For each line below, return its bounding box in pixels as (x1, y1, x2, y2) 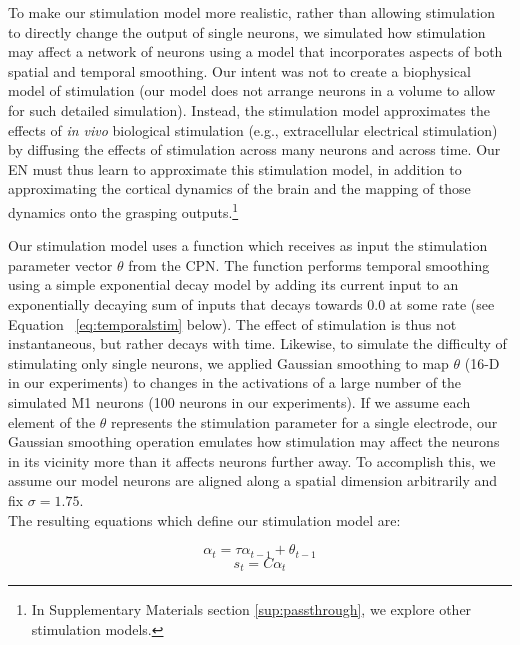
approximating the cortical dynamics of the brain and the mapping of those (8, 178, 471, 199)
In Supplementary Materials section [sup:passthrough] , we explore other (31, 599, 472, 619)
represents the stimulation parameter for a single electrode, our (111, 411, 498, 432)
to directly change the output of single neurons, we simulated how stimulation (8, 21, 486, 42)
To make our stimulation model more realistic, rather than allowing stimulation (8, 2, 495, 22)
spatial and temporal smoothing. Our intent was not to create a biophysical (8, 60, 471, 81)
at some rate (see (389, 293, 495, 314)
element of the (8, 411, 96, 432)
